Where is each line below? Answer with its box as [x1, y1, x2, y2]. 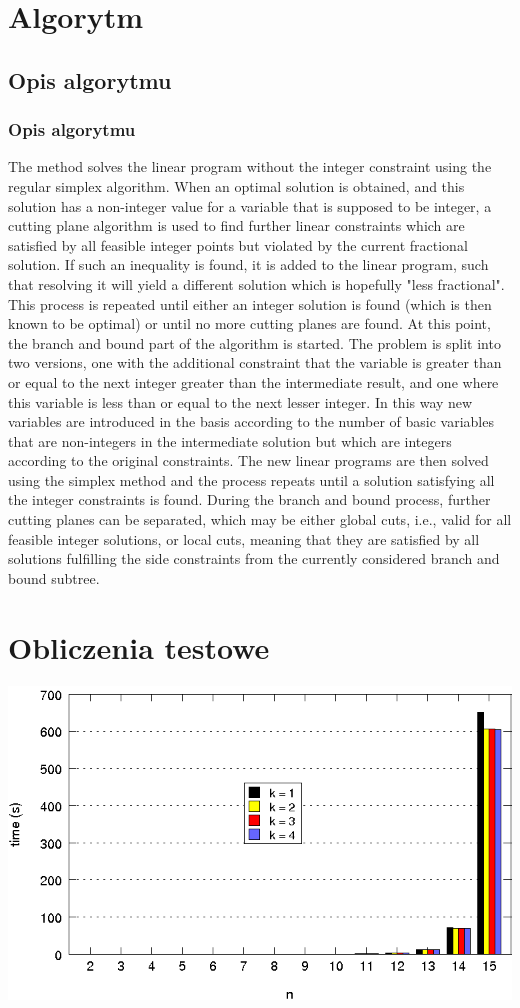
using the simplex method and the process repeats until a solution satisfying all [8, 469, 495, 490]
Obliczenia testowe [8, 626, 270, 667]
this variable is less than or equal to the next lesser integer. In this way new [8, 391, 473, 412]
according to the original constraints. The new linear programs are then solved [8, 450, 489, 471]
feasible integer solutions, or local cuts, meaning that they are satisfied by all [8, 528, 480, 549]
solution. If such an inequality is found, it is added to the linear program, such [8, 254, 489, 275]
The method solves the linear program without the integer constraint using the [8, 156, 492, 177]
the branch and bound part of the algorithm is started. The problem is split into [8, 332, 501, 353]
